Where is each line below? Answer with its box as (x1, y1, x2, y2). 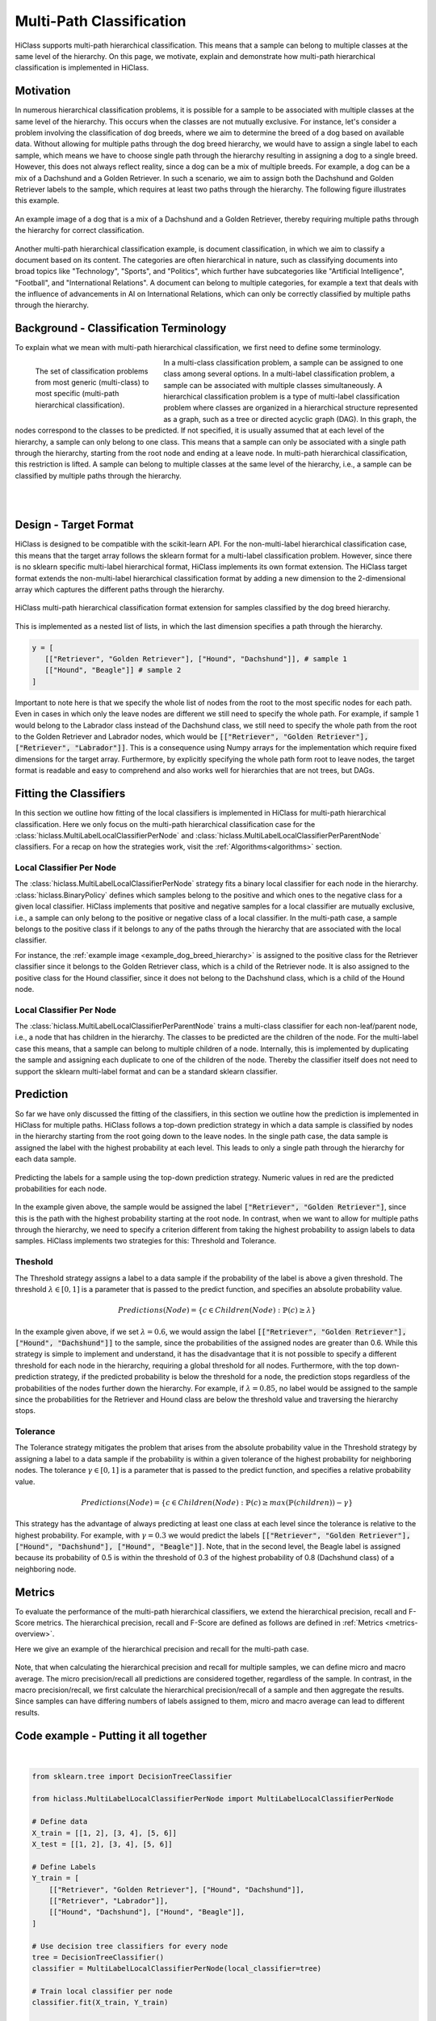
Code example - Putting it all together (15, 1728, 208, 1742)
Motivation (15, 84, 71, 98)
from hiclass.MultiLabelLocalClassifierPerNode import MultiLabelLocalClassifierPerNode (31, 1795, 395, 1804)
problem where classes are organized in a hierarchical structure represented (163, 403, 418, 412)
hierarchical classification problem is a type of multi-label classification (163, 391, 400, 401)
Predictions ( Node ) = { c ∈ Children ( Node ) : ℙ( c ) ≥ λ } (118, 1306, 317, 1315)
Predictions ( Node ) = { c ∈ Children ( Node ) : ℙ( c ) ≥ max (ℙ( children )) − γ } (81, 1498, 354, 1507)
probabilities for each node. (15, 1183, 107, 1193)
